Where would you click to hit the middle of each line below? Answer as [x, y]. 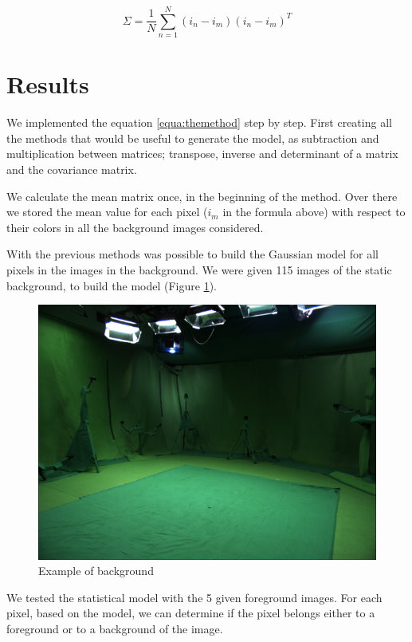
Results [48, 84]
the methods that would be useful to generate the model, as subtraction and [193, 138]
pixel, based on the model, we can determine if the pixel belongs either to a [191, 613]
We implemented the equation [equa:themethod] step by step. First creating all [199, 122]
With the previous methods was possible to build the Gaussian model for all [193, 254]
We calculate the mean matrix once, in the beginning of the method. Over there [202, 196]
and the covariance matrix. [72, 169]
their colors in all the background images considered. [135, 227]
